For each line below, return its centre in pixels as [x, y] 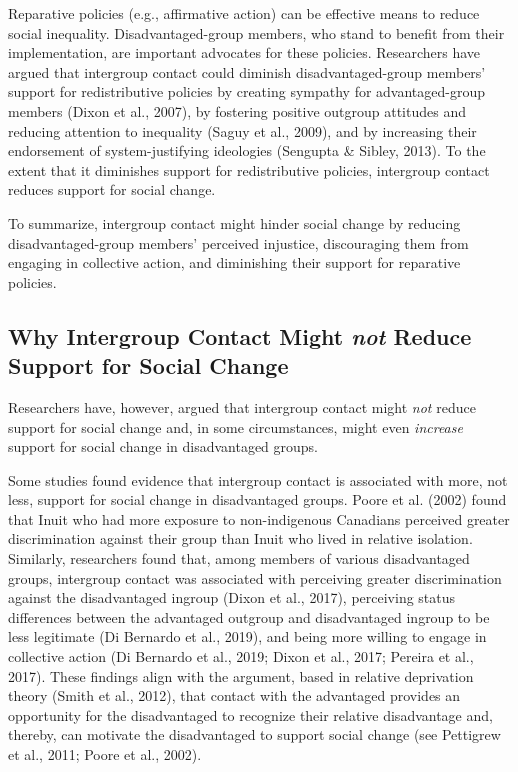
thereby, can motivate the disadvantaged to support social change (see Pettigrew [254, 734]
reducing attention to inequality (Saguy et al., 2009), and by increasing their [242, 130]
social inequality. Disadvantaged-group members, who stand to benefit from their [256, 32]
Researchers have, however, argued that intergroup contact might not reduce [242, 406]
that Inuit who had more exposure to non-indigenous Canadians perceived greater [259, 518]
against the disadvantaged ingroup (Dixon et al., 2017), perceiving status [232, 597]
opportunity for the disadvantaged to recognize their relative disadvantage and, [250, 714]
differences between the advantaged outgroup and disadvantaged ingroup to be [249, 616]
